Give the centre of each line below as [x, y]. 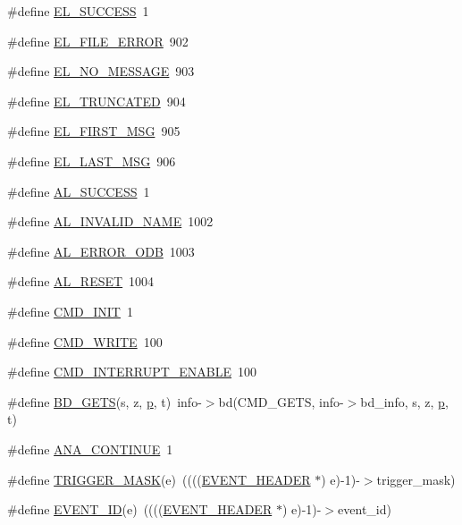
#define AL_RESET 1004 [81, 281]
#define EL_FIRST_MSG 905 [94, 131]
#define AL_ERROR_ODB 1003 [101, 251]
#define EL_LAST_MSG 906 [92, 161]
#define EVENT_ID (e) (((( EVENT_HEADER [140, 509]
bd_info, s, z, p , [404, 401]
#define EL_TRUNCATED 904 [97, 101]
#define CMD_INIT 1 [70, 311]
